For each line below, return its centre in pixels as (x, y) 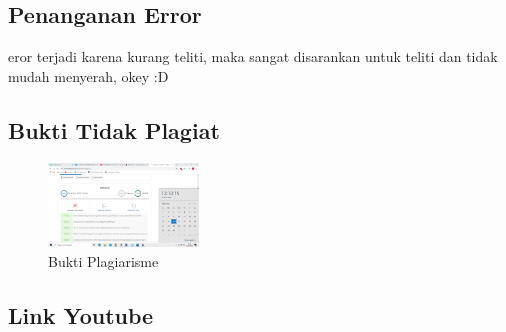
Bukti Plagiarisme (103, 261)
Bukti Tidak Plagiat (114, 129)
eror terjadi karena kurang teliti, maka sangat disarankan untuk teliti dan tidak (253, 56)
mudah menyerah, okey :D (88, 75)
